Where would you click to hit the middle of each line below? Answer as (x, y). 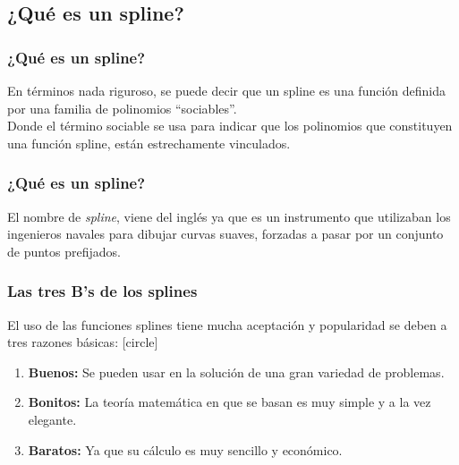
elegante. (52, 419)
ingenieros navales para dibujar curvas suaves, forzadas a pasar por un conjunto (225, 234)
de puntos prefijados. (64, 251)
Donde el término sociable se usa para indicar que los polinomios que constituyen (230, 126)
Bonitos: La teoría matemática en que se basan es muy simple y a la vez (229, 402)
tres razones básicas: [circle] (83, 342)
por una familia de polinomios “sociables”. (122, 108)
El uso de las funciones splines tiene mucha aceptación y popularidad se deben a (227, 324)
